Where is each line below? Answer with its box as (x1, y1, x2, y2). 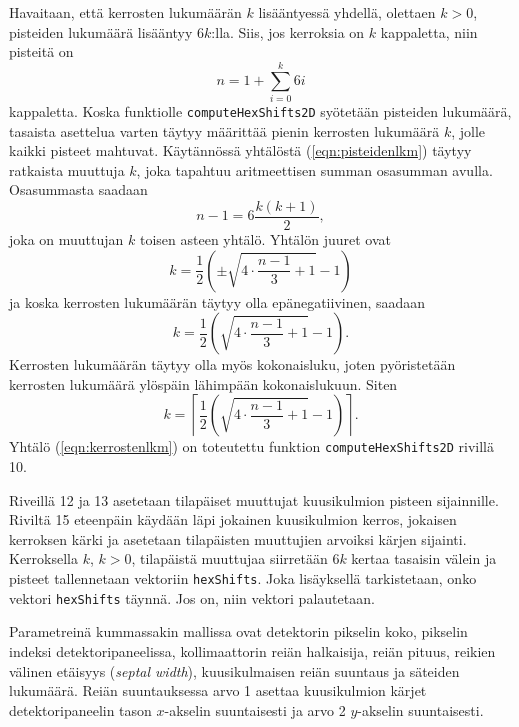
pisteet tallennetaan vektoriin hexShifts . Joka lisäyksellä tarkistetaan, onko (9, 568, 477, 588)
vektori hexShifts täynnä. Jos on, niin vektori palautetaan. (9, 587, 375, 608)
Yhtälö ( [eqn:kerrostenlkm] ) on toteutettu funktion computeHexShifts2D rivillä (9, 436, 494, 457)
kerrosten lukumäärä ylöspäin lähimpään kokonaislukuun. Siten (9, 373, 398, 394)
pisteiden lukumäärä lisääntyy (9, 21, 193, 42)
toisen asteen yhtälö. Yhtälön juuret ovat (139, 229, 392, 249)
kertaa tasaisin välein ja (351, 548, 497, 569)
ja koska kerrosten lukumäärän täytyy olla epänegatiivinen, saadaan (9, 291, 426, 312)
